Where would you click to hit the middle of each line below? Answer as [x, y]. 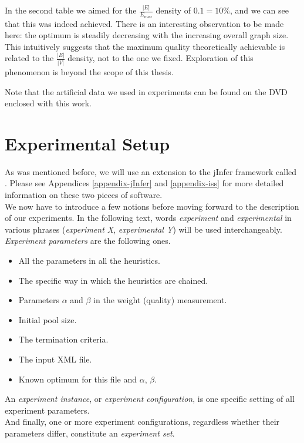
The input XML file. [55, 359]
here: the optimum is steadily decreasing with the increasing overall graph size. [147, 35]
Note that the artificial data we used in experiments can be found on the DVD [146, 91]
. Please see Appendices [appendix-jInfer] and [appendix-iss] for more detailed [144, 183]
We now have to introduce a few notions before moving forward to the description [152, 206]
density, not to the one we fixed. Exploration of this [161, 58]
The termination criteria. [63, 339]
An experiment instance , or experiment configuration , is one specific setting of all [150, 399]
